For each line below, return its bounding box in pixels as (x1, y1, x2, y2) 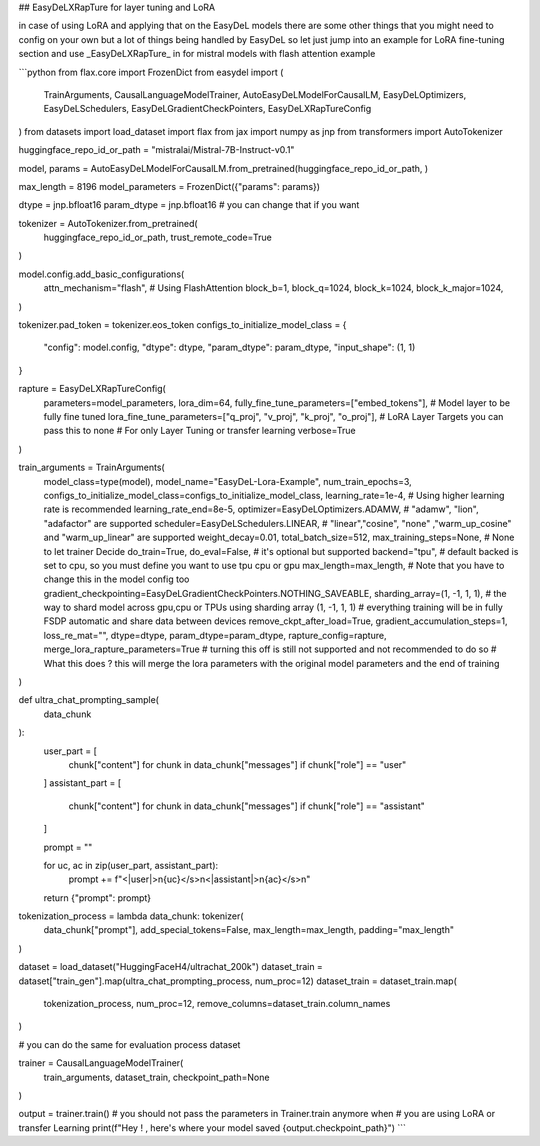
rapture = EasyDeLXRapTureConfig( (18, 383, 167, 395)
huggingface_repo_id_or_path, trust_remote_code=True (43, 231, 272, 244)
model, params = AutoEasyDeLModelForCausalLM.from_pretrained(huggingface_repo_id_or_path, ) (18, 162, 429, 174)
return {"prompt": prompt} (43, 891, 152, 904)
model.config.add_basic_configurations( (18, 268, 185, 280)
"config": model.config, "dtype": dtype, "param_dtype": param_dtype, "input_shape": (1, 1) (43, 341, 416, 354)
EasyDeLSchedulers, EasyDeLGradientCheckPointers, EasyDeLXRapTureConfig (43, 103, 372, 115)
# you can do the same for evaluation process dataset (18, 1038, 241, 1050)
